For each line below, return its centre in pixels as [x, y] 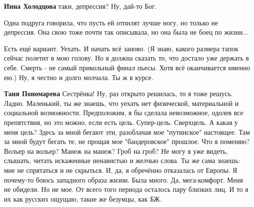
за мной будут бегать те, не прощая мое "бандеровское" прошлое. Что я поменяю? [127, 141]
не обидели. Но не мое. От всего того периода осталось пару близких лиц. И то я [126, 189]
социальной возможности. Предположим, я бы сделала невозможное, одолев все [124, 113]
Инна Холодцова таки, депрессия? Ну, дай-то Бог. [81, 6]
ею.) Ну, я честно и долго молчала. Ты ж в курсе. [79, 77]
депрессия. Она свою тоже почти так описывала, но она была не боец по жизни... [126, 32]
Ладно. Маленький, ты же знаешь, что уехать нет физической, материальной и [121, 103]
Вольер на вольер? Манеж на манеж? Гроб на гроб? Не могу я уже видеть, [116, 151]
